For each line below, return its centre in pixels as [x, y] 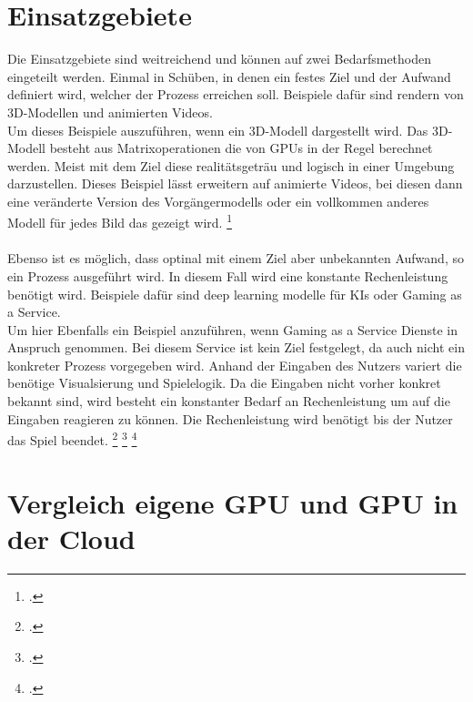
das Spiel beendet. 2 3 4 [72, 438]
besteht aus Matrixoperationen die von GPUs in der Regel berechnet [241, 148]
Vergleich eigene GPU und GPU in [233, 502]
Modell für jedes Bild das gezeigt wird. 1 [120, 221]
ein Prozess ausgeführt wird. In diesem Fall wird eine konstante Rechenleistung [228, 275]
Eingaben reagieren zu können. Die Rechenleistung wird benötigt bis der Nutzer [230, 418]
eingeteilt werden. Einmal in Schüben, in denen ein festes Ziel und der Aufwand [229, 76]
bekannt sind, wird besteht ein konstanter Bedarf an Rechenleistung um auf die [229, 401]
